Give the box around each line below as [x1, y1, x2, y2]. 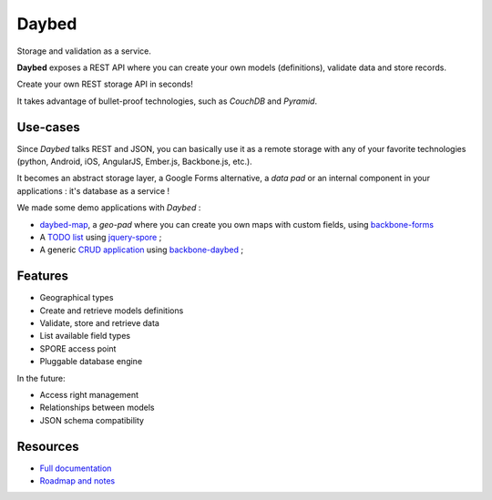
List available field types [39, 331, 131, 342]
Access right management [39, 390, 138, 400]
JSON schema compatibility [39, 414, 145, 425]
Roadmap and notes [39, 475, 116, 486]
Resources [16, 438, 79, 454]
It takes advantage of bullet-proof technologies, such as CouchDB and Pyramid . [16, 96, 318, 107]
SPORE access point [39, 342, 117, 354]
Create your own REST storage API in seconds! [16, 78, 193, 90]
